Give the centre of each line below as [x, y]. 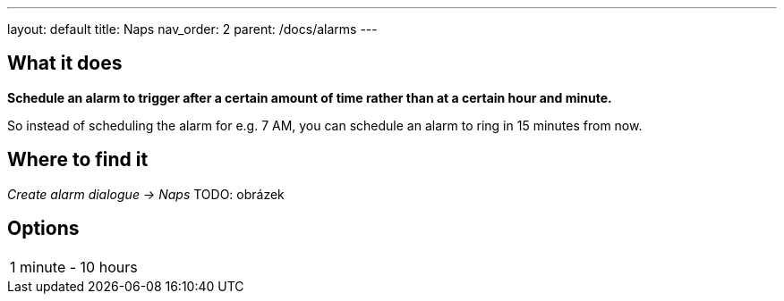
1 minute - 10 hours [74, 267]
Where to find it [78, 160]
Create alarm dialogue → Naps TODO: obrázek [146, 194]
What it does [65, 63]
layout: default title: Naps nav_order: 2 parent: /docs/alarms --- [192, 29]
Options [43, 229]
